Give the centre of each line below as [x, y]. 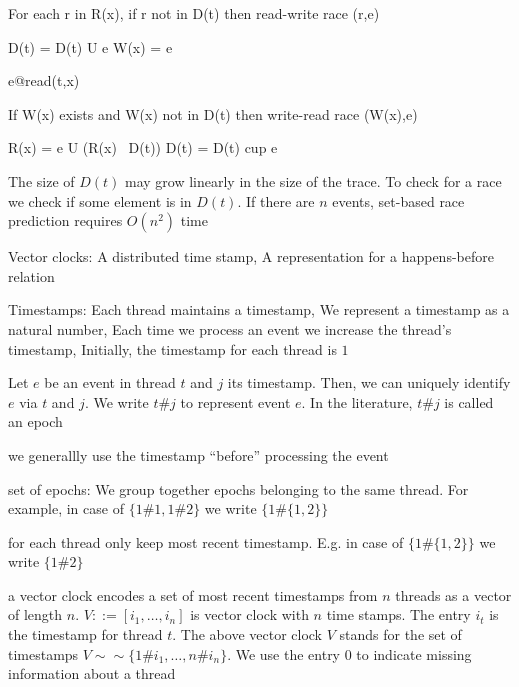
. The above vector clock [247, 634]
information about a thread [92, 673]
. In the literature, [357, 401]
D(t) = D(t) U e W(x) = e [90, 46]
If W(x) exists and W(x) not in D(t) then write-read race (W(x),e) [213, 113]
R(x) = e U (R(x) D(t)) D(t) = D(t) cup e [143, 147]
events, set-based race [398, 200]
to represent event [235, 401]
